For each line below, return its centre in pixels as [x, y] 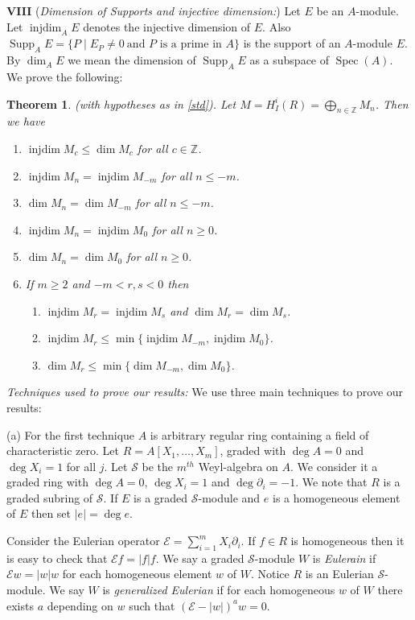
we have [26, 121]
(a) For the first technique [71, 434]
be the [158, 466]
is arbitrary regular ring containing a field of [259, 434]
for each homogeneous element [137, 574]
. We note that [331, 482]
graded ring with [47, 482]
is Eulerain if [344, 558]
